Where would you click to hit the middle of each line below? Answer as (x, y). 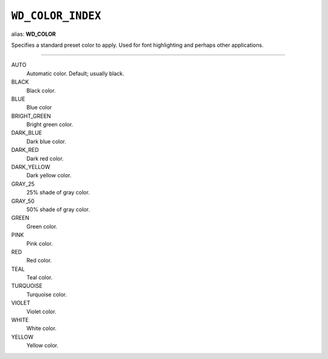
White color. (42, 329)
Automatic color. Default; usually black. (75, 74)
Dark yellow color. (49, 176)
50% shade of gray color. (58, 209)
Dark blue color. (46, 141)
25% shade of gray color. (58, 193)
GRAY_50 (23, 201)
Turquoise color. (47, 294)
